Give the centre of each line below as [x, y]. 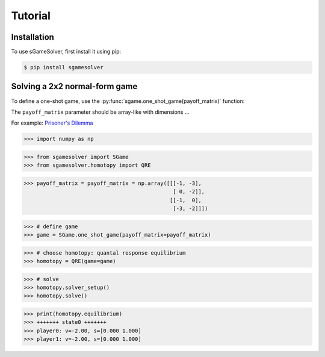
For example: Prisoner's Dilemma [52, 123]
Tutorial [31, 16]
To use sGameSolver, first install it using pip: [66, 52]
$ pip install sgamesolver [63, 67]
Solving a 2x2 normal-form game [74, 86]
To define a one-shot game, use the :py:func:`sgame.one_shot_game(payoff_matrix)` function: [128, 101]
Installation [32, 37]
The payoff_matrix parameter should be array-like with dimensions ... [100, 112]
